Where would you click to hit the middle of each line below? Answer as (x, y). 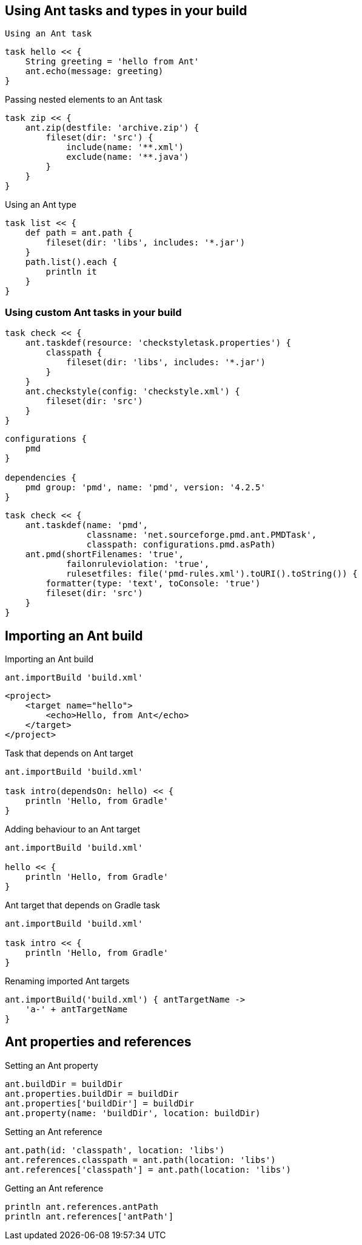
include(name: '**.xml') (125, 147)
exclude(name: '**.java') (128, 157)
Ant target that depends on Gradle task (82, 905)
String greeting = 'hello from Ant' (112, 62)
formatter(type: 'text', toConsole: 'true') (153, 584)
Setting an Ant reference (54, 1131)
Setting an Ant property (52, 1065)
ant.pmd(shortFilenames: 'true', (105, 554)
